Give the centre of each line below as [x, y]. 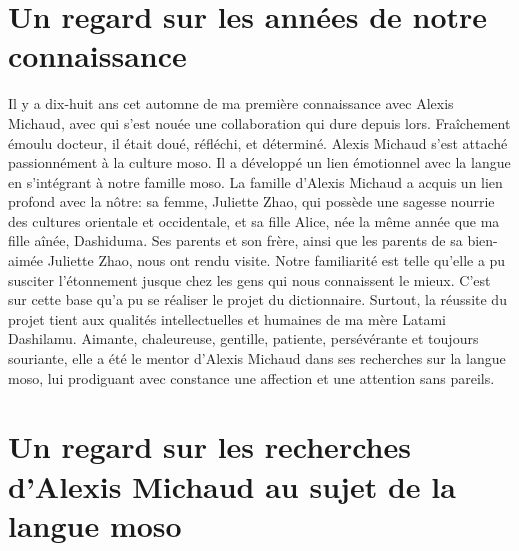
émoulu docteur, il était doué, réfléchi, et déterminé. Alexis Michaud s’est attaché [258, 142]
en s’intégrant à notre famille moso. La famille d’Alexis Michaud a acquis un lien [255, 181]
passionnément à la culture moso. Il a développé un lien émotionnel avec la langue [259, 162]
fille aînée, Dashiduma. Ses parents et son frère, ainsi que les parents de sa [235, 240]
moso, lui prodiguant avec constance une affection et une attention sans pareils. [251, 377]
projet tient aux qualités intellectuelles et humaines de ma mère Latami [227, 318]
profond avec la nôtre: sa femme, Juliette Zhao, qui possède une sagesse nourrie [251, 201]
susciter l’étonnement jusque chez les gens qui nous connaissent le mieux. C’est [249, 279]
